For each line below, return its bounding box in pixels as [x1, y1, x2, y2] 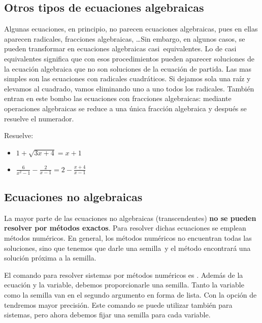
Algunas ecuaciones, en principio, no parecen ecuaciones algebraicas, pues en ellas [4, 23, 258, 34]
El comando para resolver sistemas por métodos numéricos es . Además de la [4, 269, 243, 280]
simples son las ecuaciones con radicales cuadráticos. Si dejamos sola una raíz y [4, 73, 251, 84]
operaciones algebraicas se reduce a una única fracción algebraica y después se [4, 103, 247, 113]
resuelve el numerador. [4, 113, 74, 123]
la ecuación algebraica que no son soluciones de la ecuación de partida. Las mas [4, 63, 252, 74]
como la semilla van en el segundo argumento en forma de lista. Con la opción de [4, 289, 257, 300]
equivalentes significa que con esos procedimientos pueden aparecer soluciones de [4, 53, 254, 63]
